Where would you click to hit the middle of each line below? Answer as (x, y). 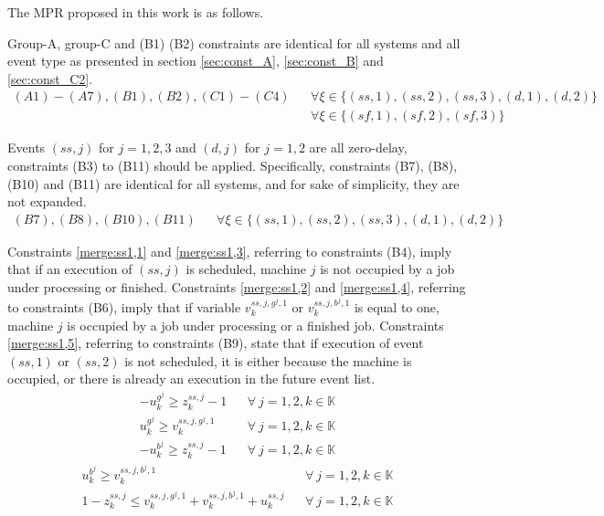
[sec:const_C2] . (50, 78)
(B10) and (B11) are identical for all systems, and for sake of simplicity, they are (233, 183)
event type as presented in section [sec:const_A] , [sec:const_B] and (196, 61)
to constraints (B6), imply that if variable (124, 307)
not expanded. (47, 201)
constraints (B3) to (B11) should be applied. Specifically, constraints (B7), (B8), (233, 166)
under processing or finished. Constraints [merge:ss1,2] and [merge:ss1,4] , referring (237, 287)
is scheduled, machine (246, 269)
